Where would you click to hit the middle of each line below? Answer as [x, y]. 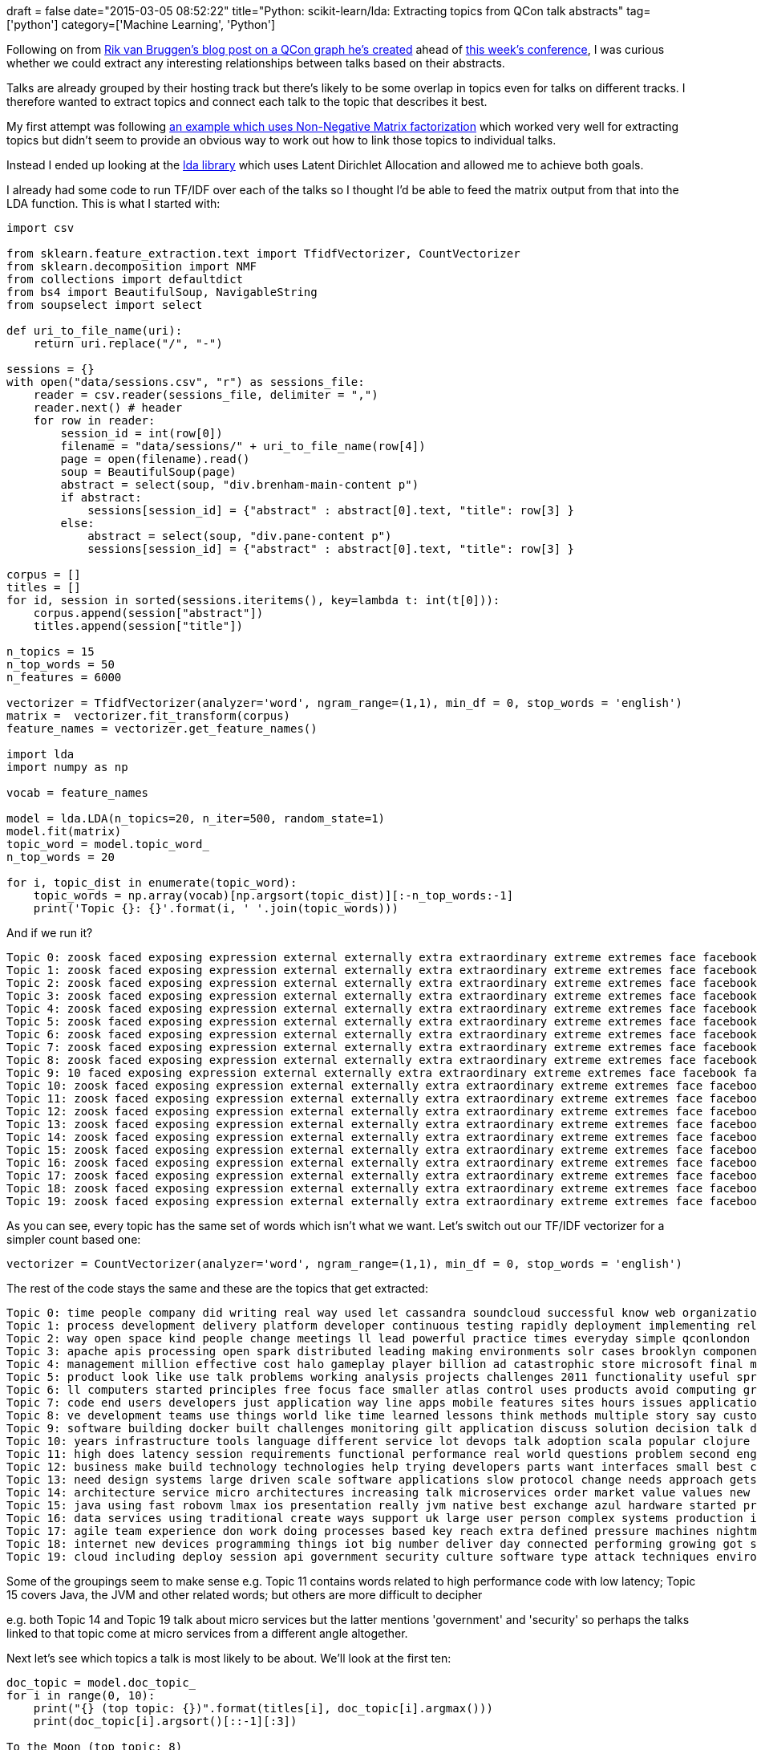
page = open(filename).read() [155, 459]
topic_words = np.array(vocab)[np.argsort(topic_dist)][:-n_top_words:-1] [273, 895]
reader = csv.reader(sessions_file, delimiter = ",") [206, 395]
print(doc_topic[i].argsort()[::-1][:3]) [165, 1721]
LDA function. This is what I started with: [113, 203]
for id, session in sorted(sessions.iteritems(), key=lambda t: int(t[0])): [253, 600]
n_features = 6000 [64, 677]
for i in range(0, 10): [81, 1695]
